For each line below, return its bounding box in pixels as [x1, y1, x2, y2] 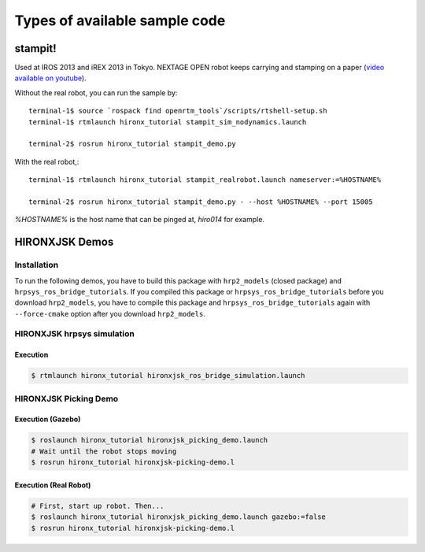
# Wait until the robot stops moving [31, 446, 177, 456]
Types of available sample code [14, 12, 226, 29]
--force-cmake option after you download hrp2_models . [14, 309, 206, 318]
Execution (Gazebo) [14, 414, 81, 424]
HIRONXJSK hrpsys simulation [14, 328, 135, 339]
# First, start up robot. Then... [31, 501, 164, 510]
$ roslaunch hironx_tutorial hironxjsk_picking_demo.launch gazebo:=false [31, 513, 327, 521]
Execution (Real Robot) [14, 480, 91, 490]
